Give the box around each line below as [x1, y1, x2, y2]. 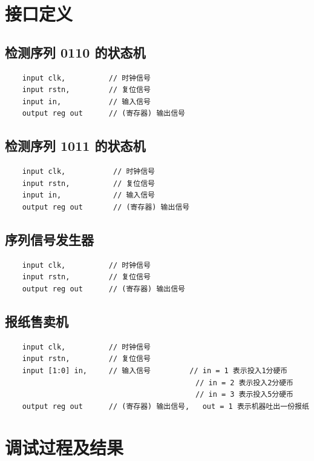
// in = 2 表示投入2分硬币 [195, 378, 293, 387]
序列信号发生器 [5, 230, 94, 248]
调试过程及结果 [5, 435, 124, 460]
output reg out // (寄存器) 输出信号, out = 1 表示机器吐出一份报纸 [22, 402, 309, 411]
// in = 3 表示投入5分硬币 [195, 390, 293, 399]
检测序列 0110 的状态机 [5, 42, 146, 61]
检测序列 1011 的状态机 [5, 136, 146, 155]
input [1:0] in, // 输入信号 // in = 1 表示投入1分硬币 [22, 366, 288, 375]
